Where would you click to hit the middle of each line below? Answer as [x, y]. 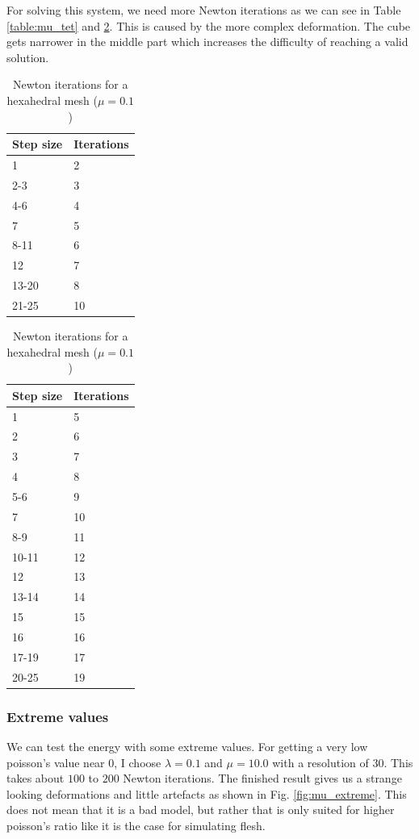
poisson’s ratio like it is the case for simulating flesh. [136, 825]
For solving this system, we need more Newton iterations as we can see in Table [204, 10]
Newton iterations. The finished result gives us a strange [262, 778]
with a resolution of [321, 762]
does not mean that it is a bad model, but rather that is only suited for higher [201, 810]
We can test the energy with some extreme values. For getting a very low [187, 746]
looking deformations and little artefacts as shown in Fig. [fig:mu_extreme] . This [207, 793]
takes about [36, 778]
